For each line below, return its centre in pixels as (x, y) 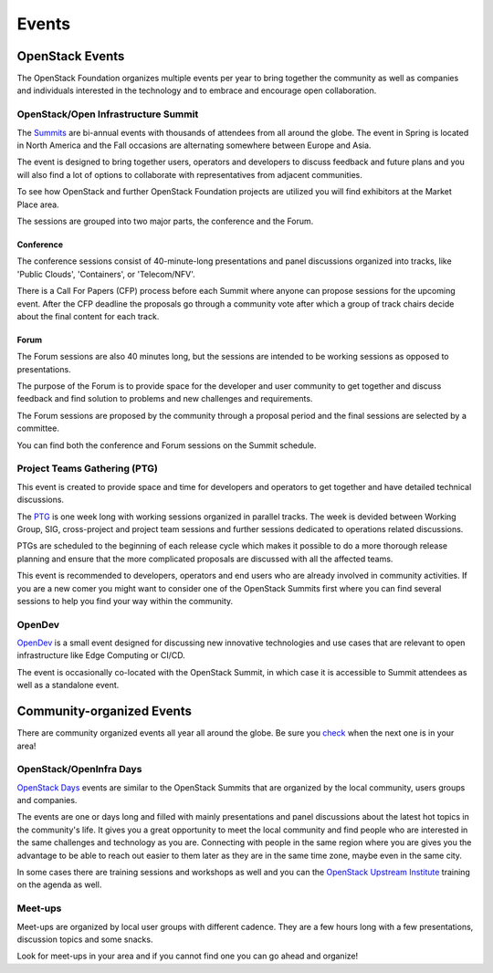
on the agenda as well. (59, 884)
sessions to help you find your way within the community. (125, 601)
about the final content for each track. (88, 316)
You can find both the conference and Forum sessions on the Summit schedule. (167, 445)
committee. (38, 428)
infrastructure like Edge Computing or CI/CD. (101, 655)
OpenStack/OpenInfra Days (79, 769)
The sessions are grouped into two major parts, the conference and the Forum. (165, 221)
